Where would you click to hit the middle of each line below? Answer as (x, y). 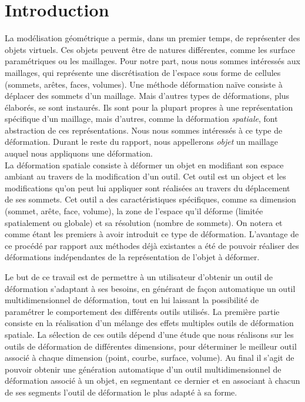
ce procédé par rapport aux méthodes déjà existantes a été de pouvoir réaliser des (152, 245)
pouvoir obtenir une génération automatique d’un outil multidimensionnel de (143, 369)
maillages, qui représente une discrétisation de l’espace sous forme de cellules (143, 72)
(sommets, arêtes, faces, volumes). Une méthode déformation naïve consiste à (144, 84)
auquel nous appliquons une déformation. (79, 153)
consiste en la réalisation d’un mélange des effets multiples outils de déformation (149, 323)
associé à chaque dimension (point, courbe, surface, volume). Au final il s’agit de (150, 358)
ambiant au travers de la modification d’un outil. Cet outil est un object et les (145, 176)
